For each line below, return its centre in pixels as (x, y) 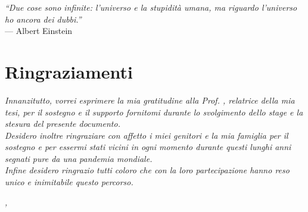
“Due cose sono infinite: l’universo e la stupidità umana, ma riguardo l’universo (151, 7)
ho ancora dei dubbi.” (43, 19)
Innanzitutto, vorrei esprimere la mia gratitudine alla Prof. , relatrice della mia (150, 100)
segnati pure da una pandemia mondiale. (79, 158)
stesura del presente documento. (63, 124)
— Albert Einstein (39, 31)
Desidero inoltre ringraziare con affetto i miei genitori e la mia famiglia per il (147, 135)
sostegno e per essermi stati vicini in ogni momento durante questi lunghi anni (148, 147)
